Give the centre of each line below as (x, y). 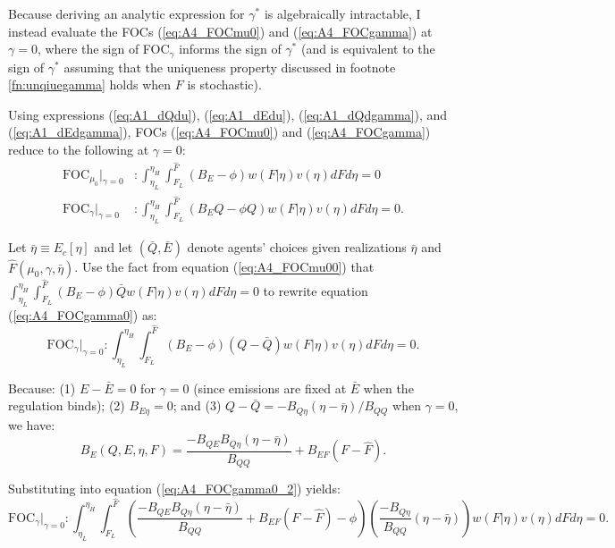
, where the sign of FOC (103, 49)
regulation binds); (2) (67, 405)
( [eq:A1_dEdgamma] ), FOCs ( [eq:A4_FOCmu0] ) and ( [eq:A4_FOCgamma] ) (219, 132)
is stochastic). (224, 84)
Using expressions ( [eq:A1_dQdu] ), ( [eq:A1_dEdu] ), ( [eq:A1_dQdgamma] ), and (228, 114)
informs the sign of (230, 49)
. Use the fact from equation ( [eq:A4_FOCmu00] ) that (224, 267)
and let (114, 247)
